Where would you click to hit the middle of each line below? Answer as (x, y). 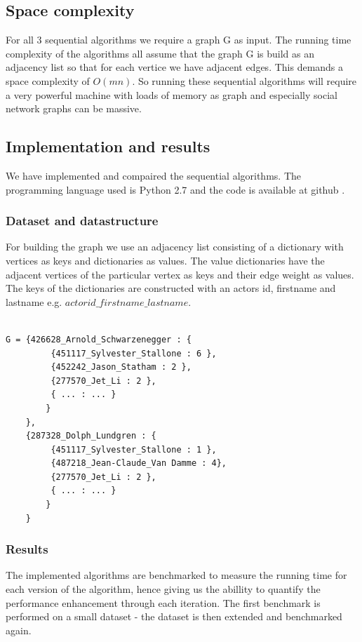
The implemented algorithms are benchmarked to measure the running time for (176, 575)
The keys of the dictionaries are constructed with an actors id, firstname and (171, 288)
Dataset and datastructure (82, 221)
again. (19, 630)
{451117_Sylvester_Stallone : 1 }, (134, 449)
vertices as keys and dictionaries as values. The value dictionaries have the (165, 260)
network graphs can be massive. (74, 108)
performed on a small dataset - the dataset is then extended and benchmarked (174, 616)
